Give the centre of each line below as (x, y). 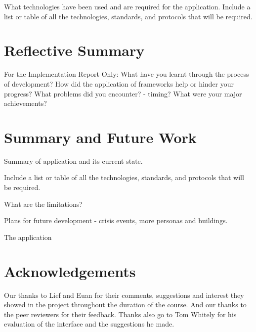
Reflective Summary (74, 50)
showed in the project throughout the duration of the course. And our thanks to (125, 305)
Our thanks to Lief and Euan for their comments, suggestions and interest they (124, 295)
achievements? (25, 103)
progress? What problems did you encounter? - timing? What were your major (123, 93)
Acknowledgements (70, 271)
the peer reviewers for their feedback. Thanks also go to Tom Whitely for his (120, 314)
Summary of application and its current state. (73, 161)
